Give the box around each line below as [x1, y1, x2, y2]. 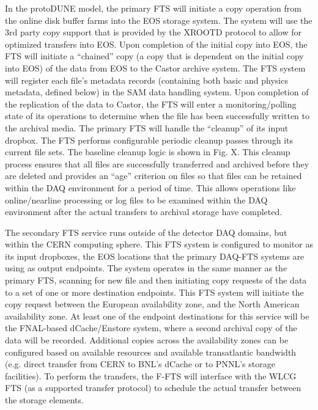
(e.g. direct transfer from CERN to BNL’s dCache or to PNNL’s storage [5, 357, 275, 370]
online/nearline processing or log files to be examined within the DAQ [5, 193, 268, 206]
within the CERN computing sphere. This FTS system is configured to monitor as [5, 238, 313, 251]
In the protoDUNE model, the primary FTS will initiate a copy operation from [5, 2, 301, 14]
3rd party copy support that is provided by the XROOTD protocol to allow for [5, 26, 301, 38]
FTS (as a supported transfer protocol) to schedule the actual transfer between [5, 381, 301, 394]
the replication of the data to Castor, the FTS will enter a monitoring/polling [5, 97, 297, 110]
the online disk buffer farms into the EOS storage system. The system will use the [5, 13, 312, 26]
